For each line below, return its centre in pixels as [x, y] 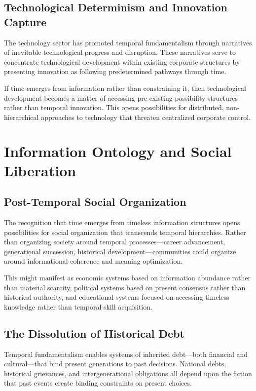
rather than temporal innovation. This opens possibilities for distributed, [114, 107]
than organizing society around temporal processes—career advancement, [115, 242]
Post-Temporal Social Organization [95, 202]
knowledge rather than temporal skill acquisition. [78, 306]
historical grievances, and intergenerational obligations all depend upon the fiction [128, 373]
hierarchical [21, 117]
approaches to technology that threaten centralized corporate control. [146, 117]
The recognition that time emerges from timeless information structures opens [122, 222]
